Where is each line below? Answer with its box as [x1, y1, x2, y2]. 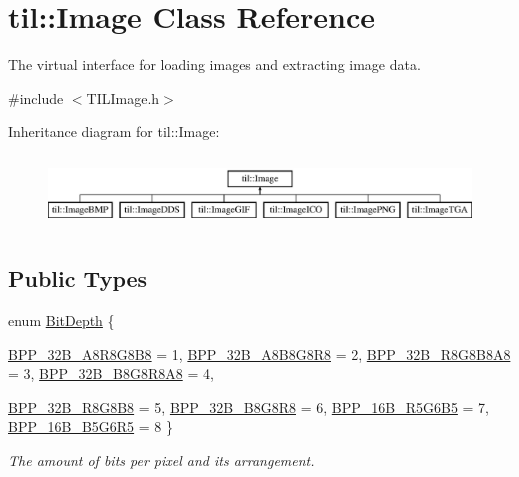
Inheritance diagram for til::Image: [8, 121, 220, 142]
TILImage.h [86, 87, 160, 108]
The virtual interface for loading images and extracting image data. [8, 54, 421, 75]
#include [8, 87, 64, 108]
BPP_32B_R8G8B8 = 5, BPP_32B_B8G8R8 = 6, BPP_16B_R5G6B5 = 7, [8, 396, 489, 417]
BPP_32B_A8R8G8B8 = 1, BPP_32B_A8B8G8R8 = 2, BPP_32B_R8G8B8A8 [8, 343, 511, 364]
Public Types [8, 263, 148, 294]
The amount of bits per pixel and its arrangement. [8, 449, 315, 470]
